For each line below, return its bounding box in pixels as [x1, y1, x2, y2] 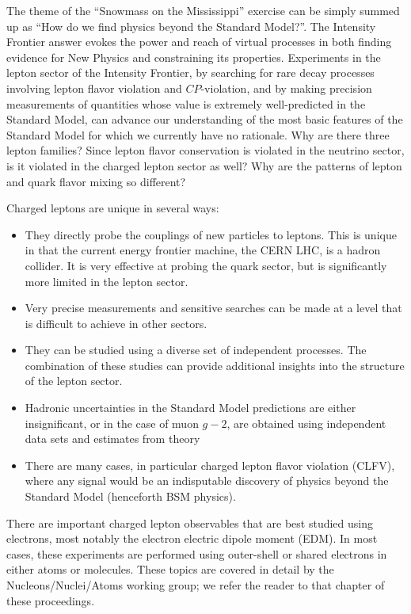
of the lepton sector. [25, 372, 123, 389]
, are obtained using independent [226, 414, 386, 431]
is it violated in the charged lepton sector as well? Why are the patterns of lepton [6, 157, 402, 174]
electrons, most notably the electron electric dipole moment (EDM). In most [6, 530, 378, 547]
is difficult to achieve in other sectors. [25, 315, 207, 331]
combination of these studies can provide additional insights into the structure [25, 357, 405, 373]
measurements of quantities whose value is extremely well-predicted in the [6, 95, 366, 112]
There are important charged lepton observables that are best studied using [6, 514, 374, 531]
